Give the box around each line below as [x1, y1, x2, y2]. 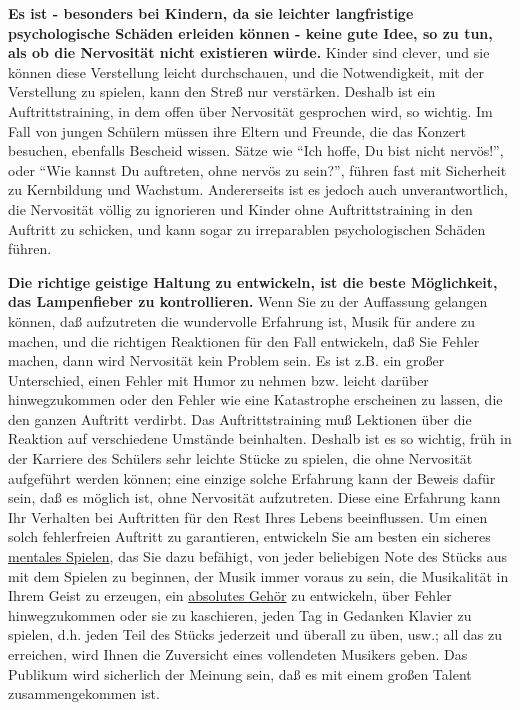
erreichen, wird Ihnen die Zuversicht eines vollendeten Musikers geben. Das [8, 644, 468, 664]
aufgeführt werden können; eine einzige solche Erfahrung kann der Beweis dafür [8, 467, 496, 488]
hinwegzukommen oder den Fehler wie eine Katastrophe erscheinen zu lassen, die [8, 389, 503, 410]
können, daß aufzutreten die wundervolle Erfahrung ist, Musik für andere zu [8, 310, 475, 331]
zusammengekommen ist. [8, 683, 160, 704]
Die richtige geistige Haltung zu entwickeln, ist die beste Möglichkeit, [8, 271, 498, 292]
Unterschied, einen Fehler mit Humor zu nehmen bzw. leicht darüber [8, 369, 429, 390]
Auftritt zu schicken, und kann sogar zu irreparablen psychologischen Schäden [8, 218, 486, 239]
